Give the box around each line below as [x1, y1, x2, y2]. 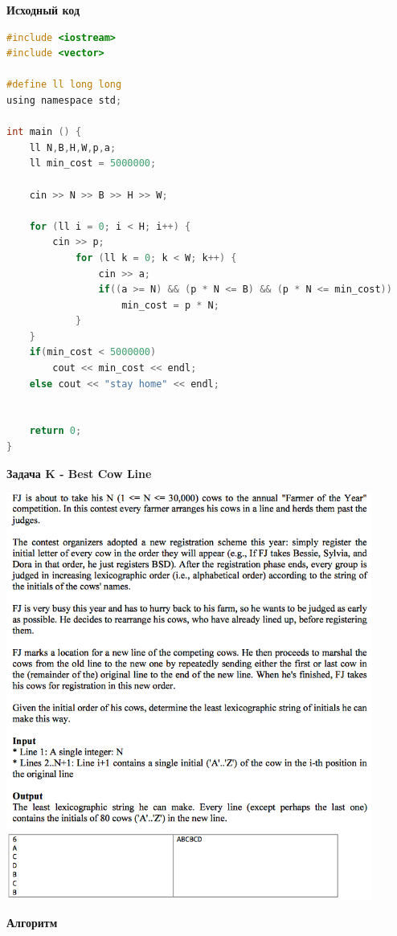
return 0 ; [29, 425, 82, 437]
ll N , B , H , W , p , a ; [29, 141, 117, 153]
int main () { [6, 126, 82, 138]
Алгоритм [6, 914, 58, 931]
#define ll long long [6, 79, 122, 91]
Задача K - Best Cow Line [6, 464, 152, 481]
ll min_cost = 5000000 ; [29, 157, 157, 170]
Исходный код [6, 2, 80, 18]
